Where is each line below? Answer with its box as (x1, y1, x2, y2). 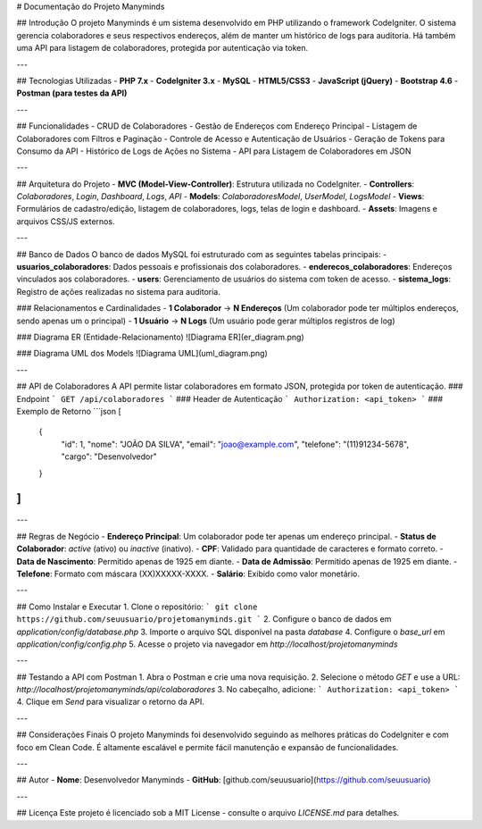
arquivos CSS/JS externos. (16, 215, 115, 227)
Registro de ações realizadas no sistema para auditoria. (16, 286, 220, 297)
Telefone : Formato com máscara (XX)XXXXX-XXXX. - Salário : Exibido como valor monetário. (16, 568, 361, 579)
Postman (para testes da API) (16, 88, 128, 98)
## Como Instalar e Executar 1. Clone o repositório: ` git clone (16, 601, 258, 612)
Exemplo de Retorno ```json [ (16, 406, 122, 416)
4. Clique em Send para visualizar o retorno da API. (16, 697, 204, 708)
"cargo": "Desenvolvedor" (61, 451, 157, 462)
